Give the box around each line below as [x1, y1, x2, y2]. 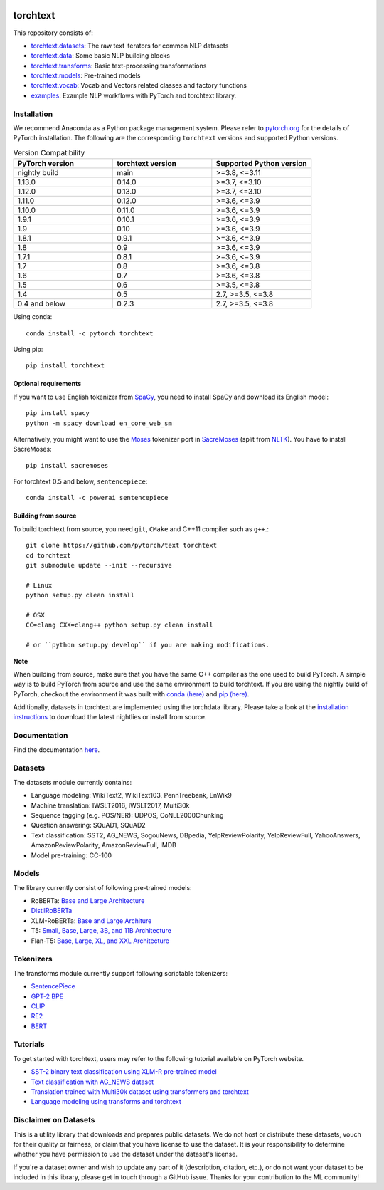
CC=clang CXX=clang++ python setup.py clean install [26, 621, 213, 630]
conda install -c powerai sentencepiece [26, 494, 169, 502]
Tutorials [13, 1040, 46, 1050]
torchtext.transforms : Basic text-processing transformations [31, 61, 207, 70]
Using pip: [13, 345, 43, 353]
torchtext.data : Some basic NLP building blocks [31, 51, 171, 60]
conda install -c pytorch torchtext [26, 329, 154, 338]
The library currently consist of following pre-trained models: [13, 883, 192, 892]
